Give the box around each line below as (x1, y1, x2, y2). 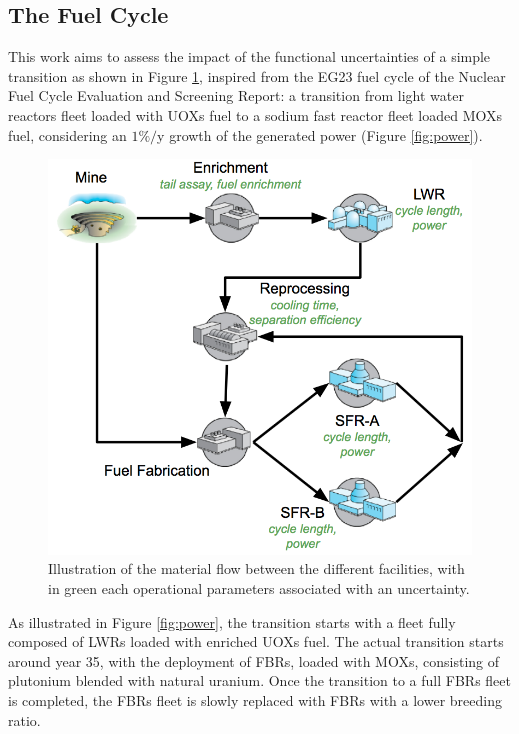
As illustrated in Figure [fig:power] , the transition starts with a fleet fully (8, 611, 456, 632)
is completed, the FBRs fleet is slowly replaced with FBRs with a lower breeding (8, 689, 502, 710)
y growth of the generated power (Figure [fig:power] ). (157, 124, 483, 145)
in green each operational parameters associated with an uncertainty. (48, 577, 470, 598)
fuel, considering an (8, 124, 127, 145)
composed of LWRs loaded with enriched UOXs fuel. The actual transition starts (8, 631, 504, 652)
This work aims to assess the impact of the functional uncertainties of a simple (8, 46, 491, 67)
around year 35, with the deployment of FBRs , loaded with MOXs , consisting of (8, 650, 499, 671)
